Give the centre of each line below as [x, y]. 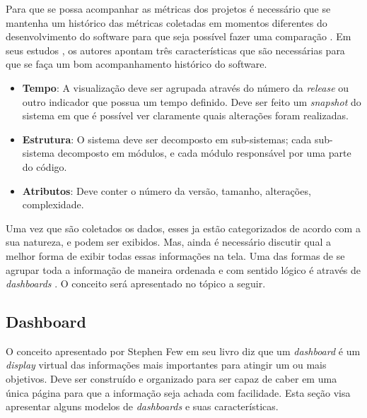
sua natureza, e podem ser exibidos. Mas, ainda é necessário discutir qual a [168, 242]
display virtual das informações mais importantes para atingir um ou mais [166, 365]
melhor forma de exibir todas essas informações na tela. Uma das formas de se [175, 255]
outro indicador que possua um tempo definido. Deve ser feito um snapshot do [192, 101]
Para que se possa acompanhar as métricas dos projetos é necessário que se [168, 8]
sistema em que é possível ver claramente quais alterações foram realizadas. [185, 115]
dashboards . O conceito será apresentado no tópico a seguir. [136, 283]
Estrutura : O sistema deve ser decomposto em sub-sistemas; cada [167, 139]
